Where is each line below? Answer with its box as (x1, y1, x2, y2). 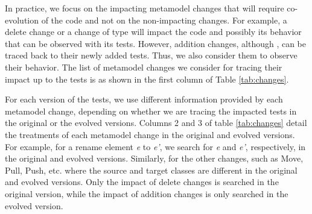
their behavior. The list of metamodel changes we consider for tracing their (5, 60, 282, 73)
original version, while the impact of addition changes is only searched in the (5, 187, 288, 200)
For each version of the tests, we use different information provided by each (5, 93, 283, 105)
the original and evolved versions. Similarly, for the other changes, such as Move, (5, 152, 304, 165)
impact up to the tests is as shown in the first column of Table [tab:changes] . (5, 72, 289, 85)
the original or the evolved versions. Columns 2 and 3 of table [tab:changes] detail (5, 116, 307, 129)
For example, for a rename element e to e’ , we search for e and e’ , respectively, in (5, 140, 306, 153)
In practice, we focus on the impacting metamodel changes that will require (5, 2, 284, 14)
